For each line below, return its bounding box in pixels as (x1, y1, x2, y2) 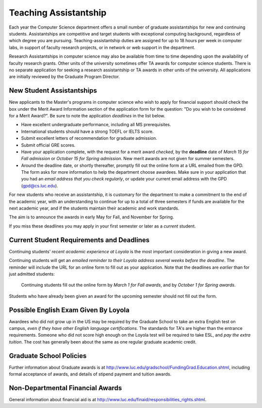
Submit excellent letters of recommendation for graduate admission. (21, 135, 157, 141)
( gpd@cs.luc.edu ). (21, 182, 58, 189)
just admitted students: (9, 271, 55, 277)
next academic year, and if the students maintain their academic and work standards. (9, 205, 180, 211)
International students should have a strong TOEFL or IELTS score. (21, 129, 154, 134)
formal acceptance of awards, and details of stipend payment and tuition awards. (9, 371, 172, 377)
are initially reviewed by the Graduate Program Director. (9, 74, 120, 80)
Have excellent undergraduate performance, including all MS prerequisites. (21, 122, 171, 128)
